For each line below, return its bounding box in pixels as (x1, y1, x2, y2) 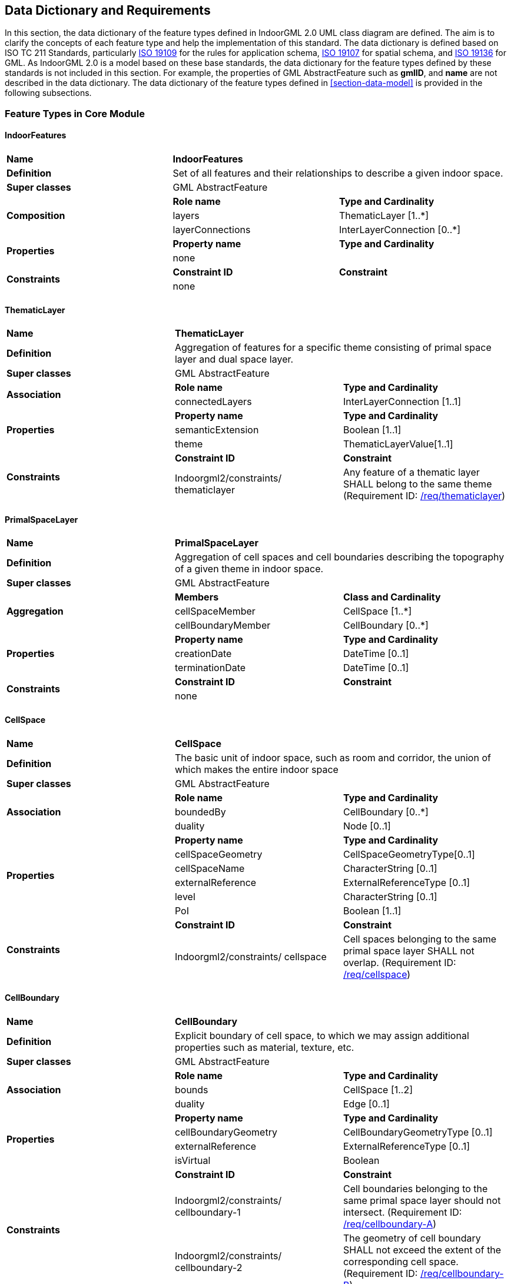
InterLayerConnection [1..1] (343, 396, 462, 408)
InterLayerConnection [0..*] (339, 224, 461, 236)
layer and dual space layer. (174, 353, 294, 366)
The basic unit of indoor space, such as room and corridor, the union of (174, 751, 491, 764)
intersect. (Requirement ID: (343, 1206, 462, 1218)
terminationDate (174, 662, 246, 674)
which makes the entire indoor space (174, 763, 339, 775)
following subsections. (5, 88, 92, 98)
